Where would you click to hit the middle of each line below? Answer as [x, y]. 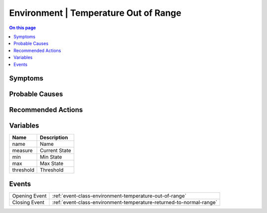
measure [22, 151]
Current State [55, 151]
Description [54, 137]
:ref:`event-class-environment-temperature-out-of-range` [119, 196]
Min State [51, 157]
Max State [52, 164]
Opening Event [29, 196]
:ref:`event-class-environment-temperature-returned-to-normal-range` [135, 202]
